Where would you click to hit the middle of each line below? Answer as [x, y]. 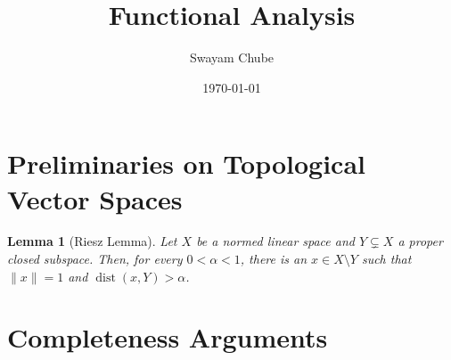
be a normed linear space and [275, 241]
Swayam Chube [232, 57]
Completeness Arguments [168, 337]
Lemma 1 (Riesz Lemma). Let [92, 241]
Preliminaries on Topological [186, 164]
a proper [420, 241]
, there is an [274, 259]
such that [386, 259]
